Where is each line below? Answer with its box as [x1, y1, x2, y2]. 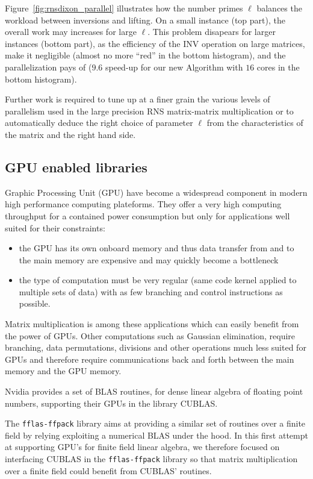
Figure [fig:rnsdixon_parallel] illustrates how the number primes [5, 2, 243, 14]
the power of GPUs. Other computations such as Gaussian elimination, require [5, 329, 296, 342]
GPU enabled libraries [5, 157, 147, 176]
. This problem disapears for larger [147, 25, 276, 38]
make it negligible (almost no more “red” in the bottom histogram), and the [5, 49, 286, 61]
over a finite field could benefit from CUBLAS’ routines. [5, 464, 212, 477]
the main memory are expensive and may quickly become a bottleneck [19, 253, 279, 266]
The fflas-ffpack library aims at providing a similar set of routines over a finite [5, 417, 306, 430]
